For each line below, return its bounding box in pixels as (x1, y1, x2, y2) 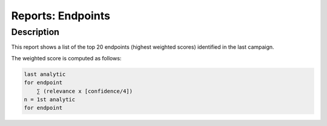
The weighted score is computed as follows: (11, 54, 122, 61)
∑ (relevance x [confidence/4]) (36, 87, 133, 95)
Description (11, 27, 60, 37)
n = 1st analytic (24, 96, 76, 102)
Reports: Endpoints (11, 9, 110, 22)
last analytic (24, 71, 66, 78)
